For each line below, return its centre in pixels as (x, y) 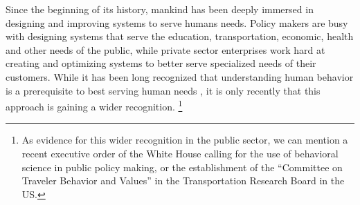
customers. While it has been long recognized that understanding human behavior (180, 76)
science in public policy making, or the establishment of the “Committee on (182, 167)
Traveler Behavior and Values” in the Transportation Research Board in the (183, 180)
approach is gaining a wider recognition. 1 (94, 105)
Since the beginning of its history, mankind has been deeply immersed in (160, 9)
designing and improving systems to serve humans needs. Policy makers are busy (177, 22)
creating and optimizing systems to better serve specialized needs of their (161, 63)
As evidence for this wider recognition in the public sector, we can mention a (185, 140)
